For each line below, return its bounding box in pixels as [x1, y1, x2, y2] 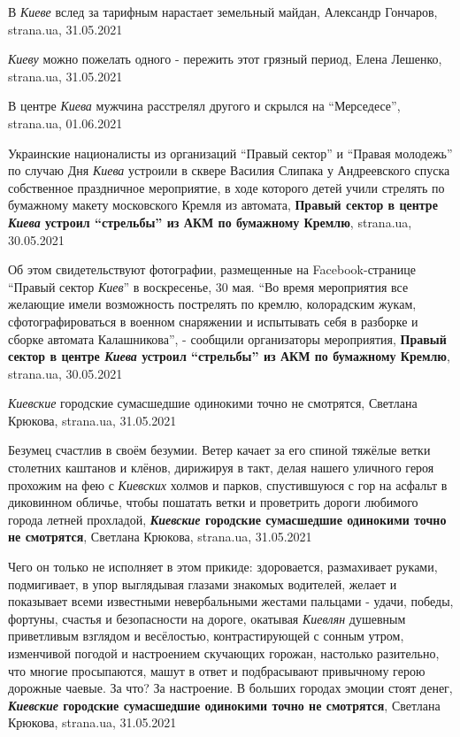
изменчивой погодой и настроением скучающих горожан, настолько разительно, [8, 644, 440, 662]
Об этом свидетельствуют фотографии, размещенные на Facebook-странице [8, 260, 417, 279]
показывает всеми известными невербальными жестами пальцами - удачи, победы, [8, 592, 454, 610]
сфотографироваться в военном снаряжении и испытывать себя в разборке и [8, 311, 418, 330]
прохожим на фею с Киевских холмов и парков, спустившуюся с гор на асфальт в [8, 475, 448, 494]
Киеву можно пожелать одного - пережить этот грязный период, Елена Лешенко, [8, 50, 442, 68]
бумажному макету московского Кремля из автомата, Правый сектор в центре [8, 196, 438, 214]
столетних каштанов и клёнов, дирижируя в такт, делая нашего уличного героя [8, 458, 434, 477]
